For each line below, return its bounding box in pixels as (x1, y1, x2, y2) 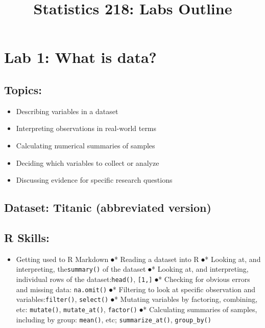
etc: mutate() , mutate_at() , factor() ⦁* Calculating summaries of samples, (16, 303, 257, 314)
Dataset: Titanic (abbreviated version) (4, 200, 211, 215)
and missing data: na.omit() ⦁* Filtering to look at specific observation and (16, 283, 256, 294)
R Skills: (4, 229, 50, 245)
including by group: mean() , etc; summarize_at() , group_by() (16, 314, 211, 324)
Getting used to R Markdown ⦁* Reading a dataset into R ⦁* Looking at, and (16, 253, 261, 264)
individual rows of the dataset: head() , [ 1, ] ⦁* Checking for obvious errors (16, 273, 250, 284)
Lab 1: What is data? (4, 47, 157, 68)
